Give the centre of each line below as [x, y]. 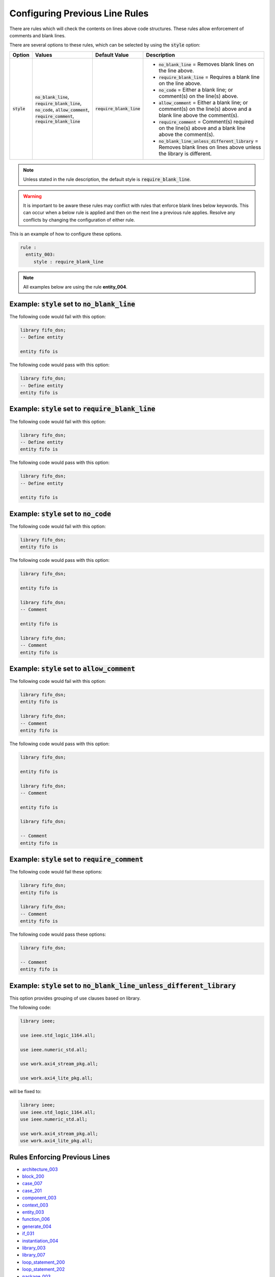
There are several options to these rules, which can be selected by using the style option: [105, 45]
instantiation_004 [40, 1241]
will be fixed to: [25, 1092]
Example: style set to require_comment [76, 859]
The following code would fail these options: [56, 872]
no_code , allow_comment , [62, 110]
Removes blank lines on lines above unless [210, 147]
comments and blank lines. [38, 35]
